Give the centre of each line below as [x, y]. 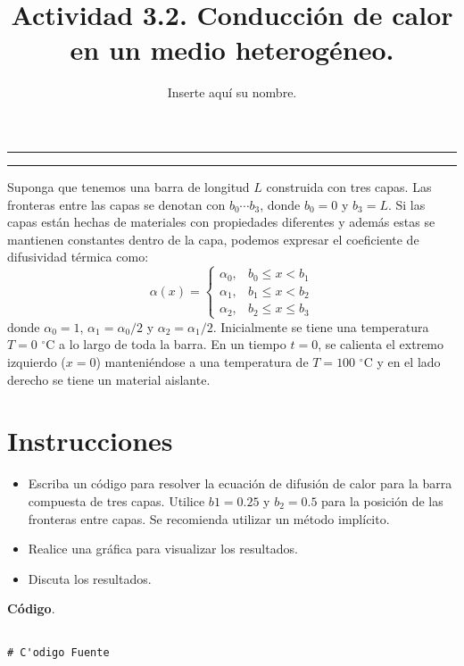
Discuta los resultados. [90, 578]
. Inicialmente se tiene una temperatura [321, 326]
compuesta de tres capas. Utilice [116, 500]
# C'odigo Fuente [58, 652]
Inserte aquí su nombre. [232, 92]
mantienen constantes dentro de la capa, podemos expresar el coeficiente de [213, 239]
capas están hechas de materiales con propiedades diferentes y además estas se [221, 222]
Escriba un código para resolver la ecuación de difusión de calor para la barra [240, 483]
